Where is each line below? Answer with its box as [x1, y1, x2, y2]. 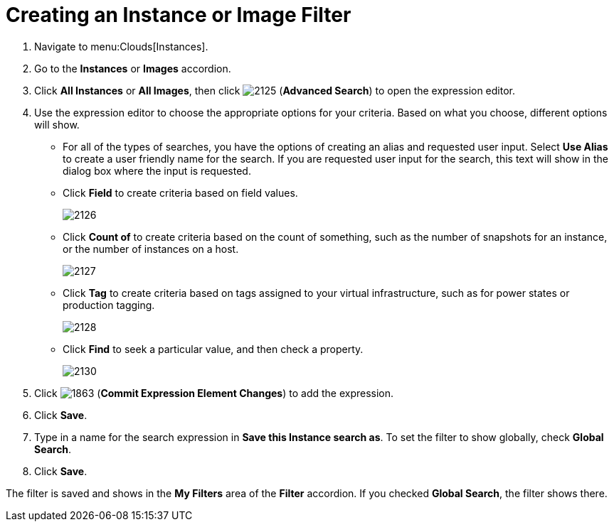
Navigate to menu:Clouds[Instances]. [34, 40, 208, 53]
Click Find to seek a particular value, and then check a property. [63, 342, 364, 355]
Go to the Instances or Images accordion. [34, 62, 231, 75]
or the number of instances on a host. [63, 242, 239, 255]
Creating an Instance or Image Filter [6, 3, 351, 27]
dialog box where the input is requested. [63, 164, 251, 177]
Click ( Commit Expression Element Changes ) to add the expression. [34, 386, 394, 399]
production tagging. [63, 298, 155, 311]
